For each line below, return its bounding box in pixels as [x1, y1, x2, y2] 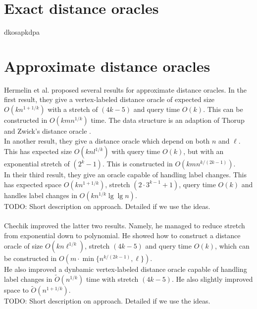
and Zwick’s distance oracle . [4, 126, 91, 136]
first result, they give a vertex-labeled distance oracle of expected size [4, 94, 215, 104]
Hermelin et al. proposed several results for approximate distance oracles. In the [4, 84, 247, 95]
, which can [215, 241, 250, 251]
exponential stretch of [4, 158, 70, 169]
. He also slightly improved [171, 274, 253, 284]
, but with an [183, 146, 224, 156]
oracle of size [4, 241, 43, 251]
